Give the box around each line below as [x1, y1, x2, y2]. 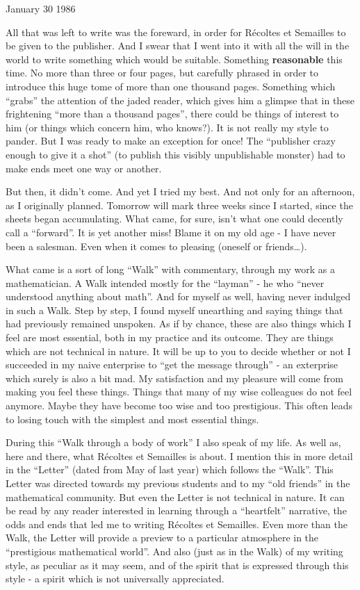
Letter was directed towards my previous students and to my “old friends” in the [6, 476, 350, 490]
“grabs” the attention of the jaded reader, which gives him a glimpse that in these [6, 92, 355, 107]
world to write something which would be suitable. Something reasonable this [6, 51, 343, 66]
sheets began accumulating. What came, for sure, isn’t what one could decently [6, 211, 343, 226]
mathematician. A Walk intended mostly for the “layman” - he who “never [6, 275, 325, 290]
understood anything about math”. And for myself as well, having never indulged [6, 289, 351, 304]
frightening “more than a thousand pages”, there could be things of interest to [6, 106, 339, 121]
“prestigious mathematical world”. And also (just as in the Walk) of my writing [6, 543, 343, 558]
